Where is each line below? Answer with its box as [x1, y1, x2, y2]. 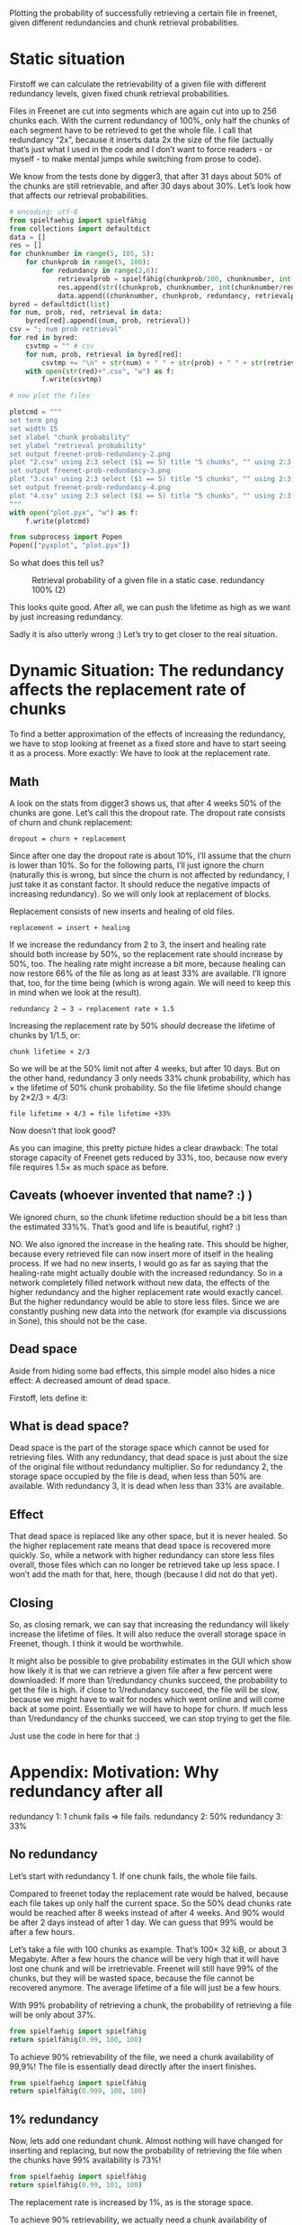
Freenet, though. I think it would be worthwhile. [9, 1638, 184, 1648]
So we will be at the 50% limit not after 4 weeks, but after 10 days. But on [9, 1062, 280, 1073]
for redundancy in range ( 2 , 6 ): [41, 266, 159, 276]
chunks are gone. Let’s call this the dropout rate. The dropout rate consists [9, 807, 286, 818]
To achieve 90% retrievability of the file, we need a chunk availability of [9, 2051, 274, 2062]
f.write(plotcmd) [25, 516, 91, 525]
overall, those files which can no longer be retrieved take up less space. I [9, 1559, 280, 1571]
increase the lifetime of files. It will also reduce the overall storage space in [9, 1628, 286, 1639]
